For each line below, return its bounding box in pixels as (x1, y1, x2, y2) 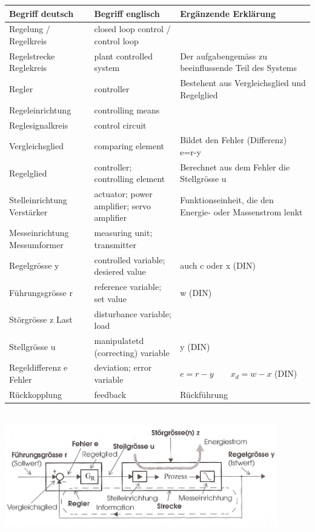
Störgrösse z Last (9, 313, 73, 326)
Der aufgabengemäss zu (180, 49, 268, 62)
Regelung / (9, 22, 50, 35)
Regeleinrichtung (9, 103, 71, 116)
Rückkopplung (9, 388, 62, 400)
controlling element (94, 172, 165, 185)
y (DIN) (180, 340, 210, 352)
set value (94, 292, 127, 305)
